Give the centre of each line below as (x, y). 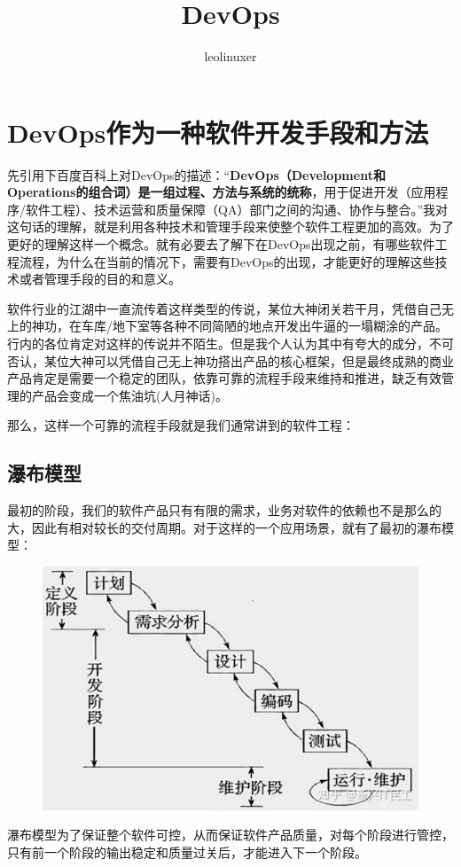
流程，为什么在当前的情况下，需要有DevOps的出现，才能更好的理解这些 (227, 261)
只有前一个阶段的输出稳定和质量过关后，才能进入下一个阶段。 (187, 852)
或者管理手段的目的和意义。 (100, 279)
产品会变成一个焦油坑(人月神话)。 (129, 395)
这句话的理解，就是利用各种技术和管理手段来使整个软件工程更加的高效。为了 (230, 227)
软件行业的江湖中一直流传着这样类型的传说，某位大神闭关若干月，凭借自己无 (230, 308)
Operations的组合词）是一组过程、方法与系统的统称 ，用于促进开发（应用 (222, 192)
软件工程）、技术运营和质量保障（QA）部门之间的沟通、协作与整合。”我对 (236, 209)
